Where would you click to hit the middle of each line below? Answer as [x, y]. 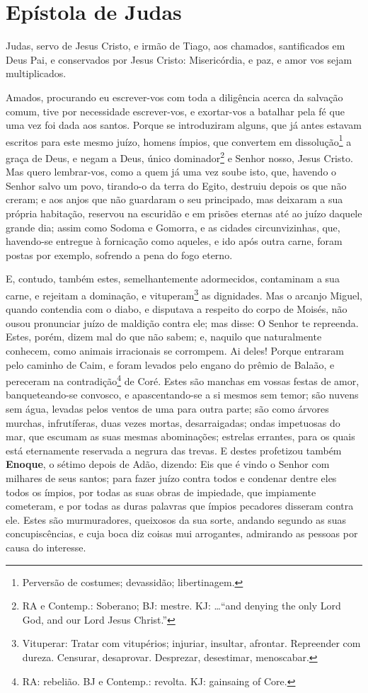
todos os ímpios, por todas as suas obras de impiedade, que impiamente [161, 492]
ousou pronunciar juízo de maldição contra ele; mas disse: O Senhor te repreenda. [182, 322]
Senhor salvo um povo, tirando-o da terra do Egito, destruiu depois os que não [176, 185]
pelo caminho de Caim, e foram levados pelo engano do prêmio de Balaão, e [170, 364]
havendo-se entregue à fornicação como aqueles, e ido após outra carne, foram [174, 241]
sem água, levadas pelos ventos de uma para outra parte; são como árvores [167, 408]
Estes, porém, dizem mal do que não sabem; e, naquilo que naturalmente [164, 337]
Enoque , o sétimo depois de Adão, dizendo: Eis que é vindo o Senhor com [168, 464]
